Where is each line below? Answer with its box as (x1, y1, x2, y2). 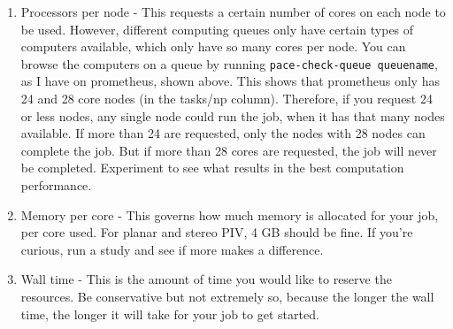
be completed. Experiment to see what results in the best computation (20, 158, 404, 177)
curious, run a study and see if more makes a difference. (20, 240, 324, 258)
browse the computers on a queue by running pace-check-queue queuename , (20, 54, 438, 73)
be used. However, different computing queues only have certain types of (20, 19, 414, 38)
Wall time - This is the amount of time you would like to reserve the (20, 270, 392, 288)
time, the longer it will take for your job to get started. (20, 304, 319, 323)
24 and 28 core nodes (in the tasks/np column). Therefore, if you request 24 (20, 89, 433, 108)
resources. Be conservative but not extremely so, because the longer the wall (20, 287, 434, 305)
